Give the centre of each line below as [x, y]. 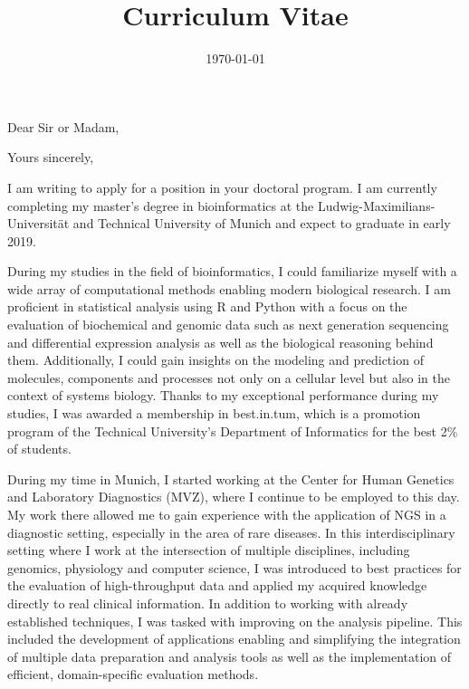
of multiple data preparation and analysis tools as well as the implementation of [230, 656]
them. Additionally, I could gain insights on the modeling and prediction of [215, 360]
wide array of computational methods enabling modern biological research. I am [229, 288]
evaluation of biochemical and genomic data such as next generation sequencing [228, 325]
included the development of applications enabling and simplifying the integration [234, 639]
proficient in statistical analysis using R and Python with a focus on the [207, 306]
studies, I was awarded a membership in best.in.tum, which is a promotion [214, 413]
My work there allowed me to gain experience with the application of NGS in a [227, 514]
